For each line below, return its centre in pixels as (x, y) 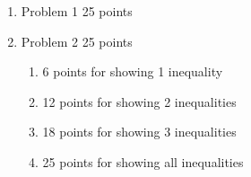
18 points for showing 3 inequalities (139, 132)
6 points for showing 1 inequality (133, 71)
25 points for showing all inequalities (143, 161)
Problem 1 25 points (77, 11)
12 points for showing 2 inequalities (139, 101)
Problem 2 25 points (77, 41)
